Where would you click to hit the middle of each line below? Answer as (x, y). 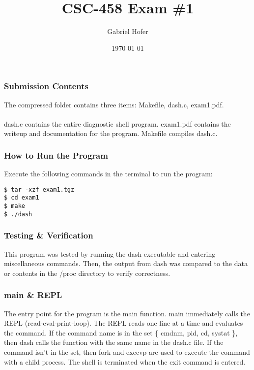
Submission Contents (46, 86)
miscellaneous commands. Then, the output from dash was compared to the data (126, 263)
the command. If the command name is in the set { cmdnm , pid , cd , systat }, (121, 332)
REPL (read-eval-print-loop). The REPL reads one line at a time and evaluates (124, 323)
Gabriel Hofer (128, 31)
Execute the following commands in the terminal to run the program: (108, 174)
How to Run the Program (56, 155)
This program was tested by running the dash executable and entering (110, 253)
